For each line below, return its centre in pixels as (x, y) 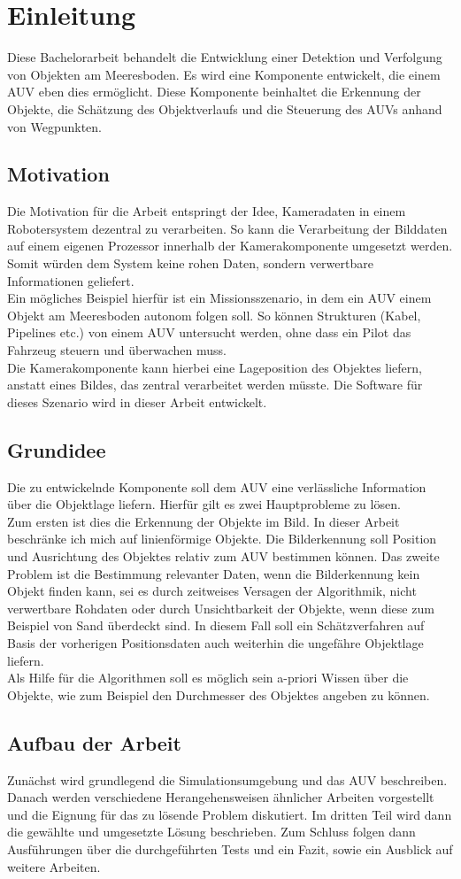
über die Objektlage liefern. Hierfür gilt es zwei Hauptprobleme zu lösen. (204, 504)
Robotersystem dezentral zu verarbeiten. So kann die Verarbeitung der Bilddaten (227, 228)
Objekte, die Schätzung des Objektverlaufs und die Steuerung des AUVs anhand (225, 108)
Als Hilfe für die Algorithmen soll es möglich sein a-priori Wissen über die (208, 678)
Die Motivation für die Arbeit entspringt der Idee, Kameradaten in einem (207, 211)
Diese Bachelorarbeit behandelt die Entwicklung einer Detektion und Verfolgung (225, 57)
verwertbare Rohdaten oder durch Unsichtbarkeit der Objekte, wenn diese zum (221, 608)
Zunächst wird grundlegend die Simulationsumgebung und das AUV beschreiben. (227, 779)
